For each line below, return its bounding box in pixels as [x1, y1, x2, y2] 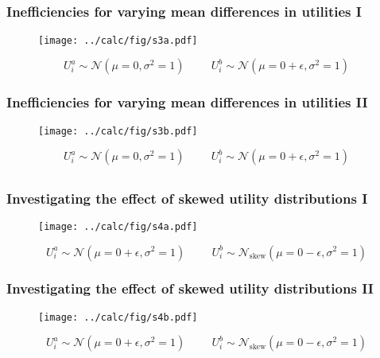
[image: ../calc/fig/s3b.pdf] [38, 125, 198, 137]
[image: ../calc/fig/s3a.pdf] [38, 34, 198, 46]
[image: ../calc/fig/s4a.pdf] [38, 220, 198, 232]
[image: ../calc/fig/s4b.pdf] [38, 311, 198, 323]
